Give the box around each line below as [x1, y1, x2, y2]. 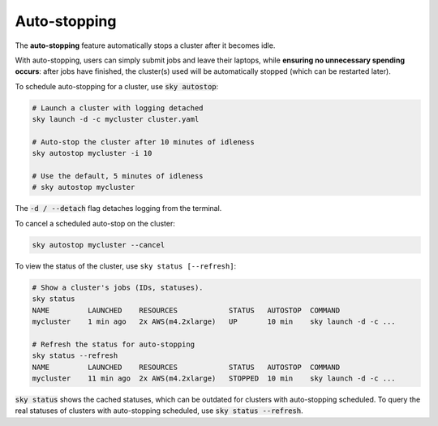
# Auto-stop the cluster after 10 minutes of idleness [32, 137, 255, 146]
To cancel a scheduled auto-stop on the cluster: [15, 218, 176, 228]
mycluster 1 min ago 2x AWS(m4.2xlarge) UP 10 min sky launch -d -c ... [32, 316, 397, 326]
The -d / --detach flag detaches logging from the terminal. [15, 204, 222, 213]
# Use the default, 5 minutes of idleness [32, 171, 204, 181]
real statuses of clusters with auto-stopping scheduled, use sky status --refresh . [15, 406, 303, 415]
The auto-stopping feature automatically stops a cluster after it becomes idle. [15, 41, 276, 50]
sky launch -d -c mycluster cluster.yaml [32, 114, 200, 124]
